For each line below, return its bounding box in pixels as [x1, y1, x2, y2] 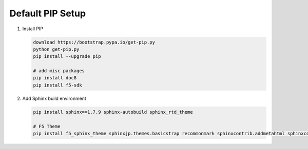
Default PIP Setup [9, 8, 86, 19]
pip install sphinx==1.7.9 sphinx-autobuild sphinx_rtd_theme [33, 109, 193, 115]
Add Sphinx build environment [22, 95, 87, 101]
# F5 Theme [33, 123, 61, 129]
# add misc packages [33, 68, 85, 74]
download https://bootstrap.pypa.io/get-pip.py [33, 39, 155, 45]
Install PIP [22, 26, 44, 32]
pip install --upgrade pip [33, 54, 101, 59]
